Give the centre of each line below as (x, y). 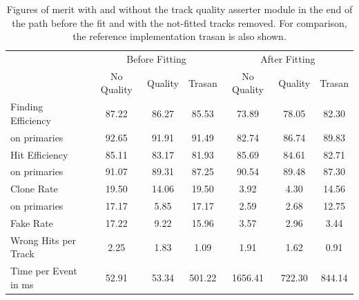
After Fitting (288, 59)
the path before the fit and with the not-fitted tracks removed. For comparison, (179, 22)
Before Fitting (156, 59)
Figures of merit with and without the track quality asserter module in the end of (179, 9)
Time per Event (44, 271)
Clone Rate (34, 189)
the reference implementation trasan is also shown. (179, 36)
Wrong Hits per (43, 240)
